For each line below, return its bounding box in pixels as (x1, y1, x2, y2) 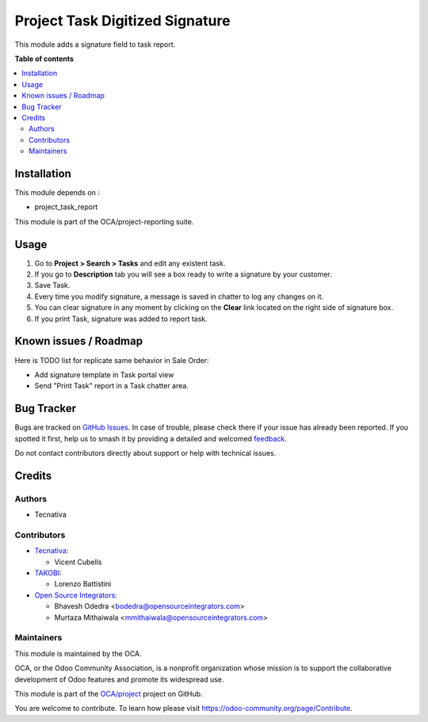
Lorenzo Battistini (54, 579, 112, 589)
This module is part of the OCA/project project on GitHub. (14, 689, 203, 698)
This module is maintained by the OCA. (14, 648, 142, 658)
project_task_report (34, 202, 98, 212)
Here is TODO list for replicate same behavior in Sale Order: (14, 355, 209, 365)
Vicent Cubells (54, 557, 102, 567)
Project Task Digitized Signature (14, 12, 231, 29)
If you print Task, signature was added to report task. (34, 314, 208, 323)
